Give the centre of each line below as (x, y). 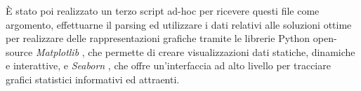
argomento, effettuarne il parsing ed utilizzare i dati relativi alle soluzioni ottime (179, 24)
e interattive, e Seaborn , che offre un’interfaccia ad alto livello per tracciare (168, 65)
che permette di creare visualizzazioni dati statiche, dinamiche (222, 51)
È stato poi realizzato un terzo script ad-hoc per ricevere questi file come (163, 10)
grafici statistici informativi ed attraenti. (93, 79)
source (19, 51)
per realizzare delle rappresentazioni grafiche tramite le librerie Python (158, 38)
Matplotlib (57, 51)
